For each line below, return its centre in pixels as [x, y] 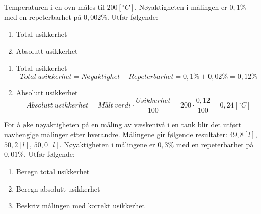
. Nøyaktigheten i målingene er [107, 144]
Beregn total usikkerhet [53, 171]
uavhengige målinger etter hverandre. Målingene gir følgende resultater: [116, 134]
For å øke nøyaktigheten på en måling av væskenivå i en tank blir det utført [123, 124]
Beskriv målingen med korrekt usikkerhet [80, 206]
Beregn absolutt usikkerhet [58, 188]
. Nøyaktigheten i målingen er [181, 7]
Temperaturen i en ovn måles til [54, 7]
